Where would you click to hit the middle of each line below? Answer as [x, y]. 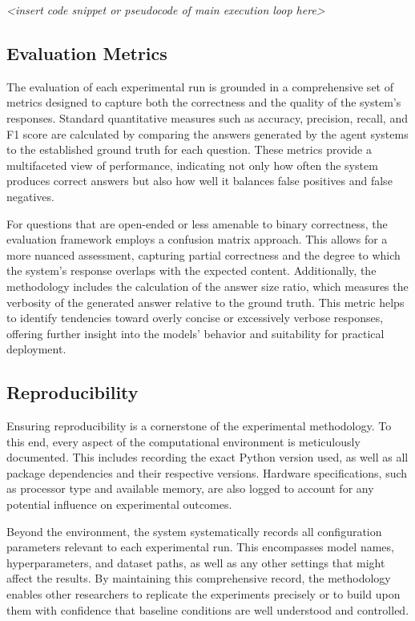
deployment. [36, 349]
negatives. [30, 196]
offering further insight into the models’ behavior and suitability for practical [195, 333]
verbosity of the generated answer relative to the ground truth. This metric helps [205, 302]
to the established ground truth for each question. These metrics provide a [189, 149]
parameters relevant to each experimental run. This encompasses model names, [200, 547]
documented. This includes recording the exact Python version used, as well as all [207, 457]
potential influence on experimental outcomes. [119, 504]
